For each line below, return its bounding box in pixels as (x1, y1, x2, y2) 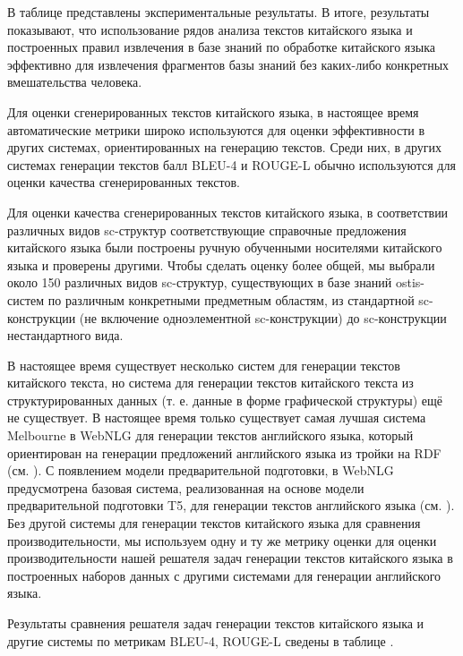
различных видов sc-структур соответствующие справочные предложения (7, 220, 407, 239)
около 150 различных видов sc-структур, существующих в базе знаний (7, 273, 392, 292)
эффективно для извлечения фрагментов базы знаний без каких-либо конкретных (7, 55, 450, 73)
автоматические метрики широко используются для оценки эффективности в (7, 120, 425, 139)
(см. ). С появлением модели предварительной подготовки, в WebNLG (7, 461, 394, 480)
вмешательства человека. (7, 72, 142, 91)
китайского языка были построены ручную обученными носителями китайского (7, 238, 442, 257)
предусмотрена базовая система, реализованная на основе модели (7, 478, 364, 497)
